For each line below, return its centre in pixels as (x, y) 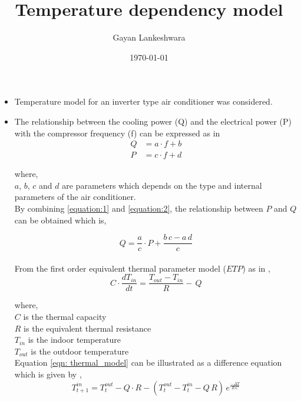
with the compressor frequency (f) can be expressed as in (117, 133)
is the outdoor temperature (80, 351)
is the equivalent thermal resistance (87, 328)
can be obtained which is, (60, 220)
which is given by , (48, 374)
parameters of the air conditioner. (75, 197)
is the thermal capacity (65, 317)
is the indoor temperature (75, 340)
